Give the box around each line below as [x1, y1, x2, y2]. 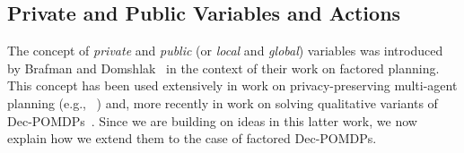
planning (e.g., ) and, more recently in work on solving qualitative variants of [7, 93, 438, 112]
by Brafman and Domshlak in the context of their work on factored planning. [7, 58, 440, 77]
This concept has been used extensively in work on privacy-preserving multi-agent [7, 76, 458, 95]
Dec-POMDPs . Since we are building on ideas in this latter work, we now [7, 111, 417, 130]
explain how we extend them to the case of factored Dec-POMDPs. [7, 129, 377, 148]
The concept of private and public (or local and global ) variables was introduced [7, 41, 443, 60]
